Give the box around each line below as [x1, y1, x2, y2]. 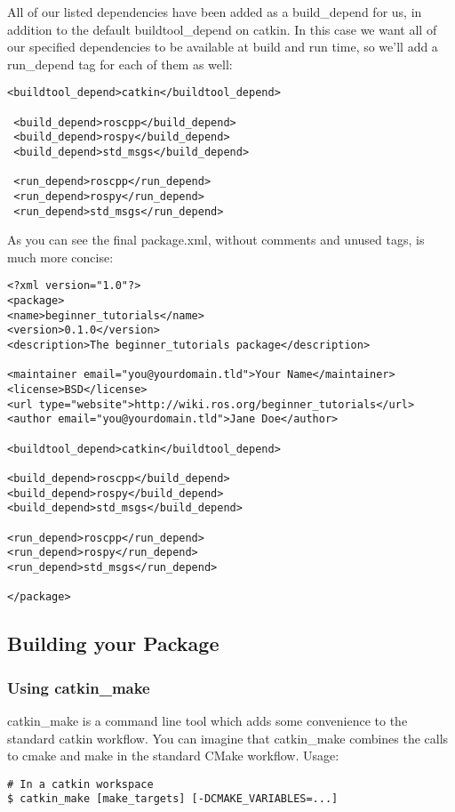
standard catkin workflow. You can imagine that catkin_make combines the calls [7, 728, 449, 747]
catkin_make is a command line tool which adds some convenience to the [7, 711, 408, 729]
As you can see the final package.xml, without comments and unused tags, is [7, 230, 425, 249]
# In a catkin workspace [7, 777, 154, 791]
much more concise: [7, 247, 114, 266]
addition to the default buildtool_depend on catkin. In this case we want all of [7, 20, 437, 38]
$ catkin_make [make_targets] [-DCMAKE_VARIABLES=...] [7, 792, 339, 806]
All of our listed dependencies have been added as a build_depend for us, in [7, 3, 422, 20]
